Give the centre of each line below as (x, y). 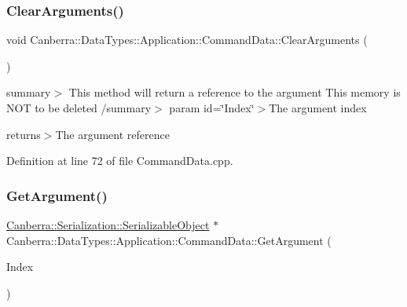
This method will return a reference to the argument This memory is (235, 92)
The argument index (318, 108)
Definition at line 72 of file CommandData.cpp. (120, 161)
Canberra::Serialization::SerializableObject (108, 225)
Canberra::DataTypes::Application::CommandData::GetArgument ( (169, 240)
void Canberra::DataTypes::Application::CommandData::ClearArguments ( (187, 40)
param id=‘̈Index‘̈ (212, 108)
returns (24, 134)
